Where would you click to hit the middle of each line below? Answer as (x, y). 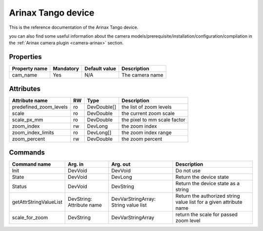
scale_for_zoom (30, 218)
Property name (30, 69)
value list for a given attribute (209, 202)
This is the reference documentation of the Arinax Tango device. (74, 27)
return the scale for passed (207, 214)
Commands (27, 153)
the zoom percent (142, 139)
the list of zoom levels (147, 107)
